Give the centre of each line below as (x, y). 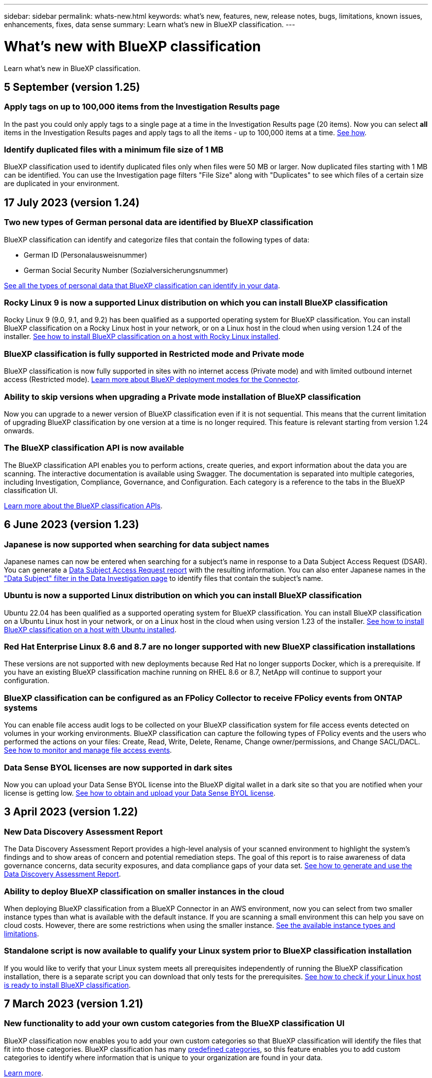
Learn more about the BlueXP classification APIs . (83, 505)
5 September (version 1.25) (72, 87)
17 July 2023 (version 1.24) (72, 202)
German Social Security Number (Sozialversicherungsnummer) (126, 270)
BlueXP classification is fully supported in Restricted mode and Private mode (154, 354)
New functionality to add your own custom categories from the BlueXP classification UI (174, 1023)
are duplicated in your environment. (62, 184)
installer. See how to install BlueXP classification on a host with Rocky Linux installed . (142, 337)
